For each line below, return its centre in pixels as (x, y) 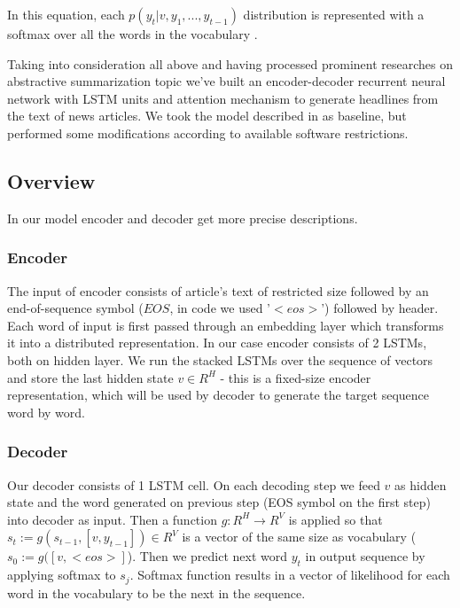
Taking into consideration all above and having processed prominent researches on (230, 63)
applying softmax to (62, 575)
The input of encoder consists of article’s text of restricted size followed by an (218, 290)
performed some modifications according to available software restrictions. (208, 133)
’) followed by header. (380, 308)
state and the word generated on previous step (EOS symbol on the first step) (219, 502)
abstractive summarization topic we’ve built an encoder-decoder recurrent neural (226, 81)
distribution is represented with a (334, 14)
